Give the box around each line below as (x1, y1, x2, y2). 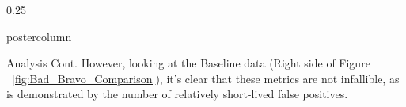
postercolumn (6, 28, 72, 44)
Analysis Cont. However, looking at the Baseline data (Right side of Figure (6, 55, 370, 71)
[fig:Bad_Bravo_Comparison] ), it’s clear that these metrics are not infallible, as (12, 70, 400, 86)
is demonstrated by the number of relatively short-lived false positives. (6, 86, 348, 102)
